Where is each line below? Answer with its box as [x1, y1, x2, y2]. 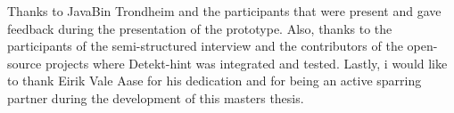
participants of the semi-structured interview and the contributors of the [7, 36, 403, 55]
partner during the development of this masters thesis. [7, 88, 304, 107]
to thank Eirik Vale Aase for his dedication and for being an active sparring [7, 71, 422, 90]
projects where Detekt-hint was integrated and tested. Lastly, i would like [45, 53, 448, 72]
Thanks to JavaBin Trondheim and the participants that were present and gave [7, 2, 442, 20]
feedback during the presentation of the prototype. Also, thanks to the [7, 19, 392, 37]
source [7, 53, 42, 72]
